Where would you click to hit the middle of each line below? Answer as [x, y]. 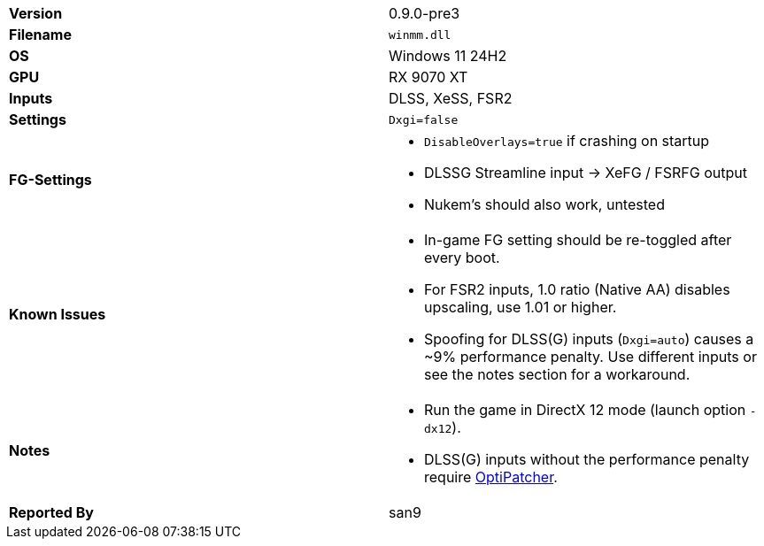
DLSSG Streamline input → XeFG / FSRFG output [586, 173]
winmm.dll [420, 35]
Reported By [51, 512]
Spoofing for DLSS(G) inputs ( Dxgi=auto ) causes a [589, 339]
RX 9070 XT [428, 77]
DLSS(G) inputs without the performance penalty [587, 459]
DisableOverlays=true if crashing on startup [567, 141]
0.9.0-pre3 [424, 13]
